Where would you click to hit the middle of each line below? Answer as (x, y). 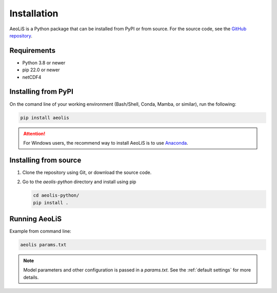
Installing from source (45, 160)
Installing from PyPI (42, 92)
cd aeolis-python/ (56, 196)
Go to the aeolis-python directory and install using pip (79, 182)
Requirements (33, 51)
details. (31, 277)
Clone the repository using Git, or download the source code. (87, 172)
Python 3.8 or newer (44, 63)
